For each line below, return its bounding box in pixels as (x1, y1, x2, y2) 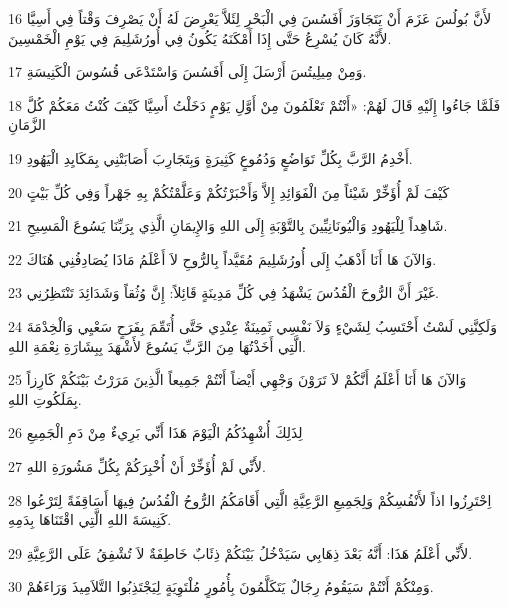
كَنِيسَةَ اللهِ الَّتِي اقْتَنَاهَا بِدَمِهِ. (8, 509, 172, 530)
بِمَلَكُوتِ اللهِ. (8, 388, 82, 409)
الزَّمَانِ (8, 114, 46, 135)
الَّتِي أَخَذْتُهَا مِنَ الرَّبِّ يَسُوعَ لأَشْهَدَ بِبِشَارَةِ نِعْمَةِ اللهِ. (8, 335, 306, 356)
